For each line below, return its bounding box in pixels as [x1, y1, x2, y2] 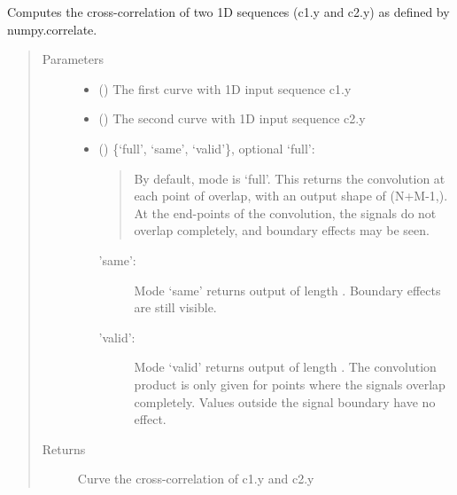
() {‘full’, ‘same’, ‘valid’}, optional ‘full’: [98, 138, 315, 157]
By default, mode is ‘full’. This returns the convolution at [134, 169, 445, 187]
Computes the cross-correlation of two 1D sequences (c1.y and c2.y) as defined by [7, 3, 450, 20]
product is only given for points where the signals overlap [134, 374, 445, 393]
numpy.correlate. [7, 20, 97, 38]
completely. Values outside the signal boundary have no [134, 392, 436, 411]
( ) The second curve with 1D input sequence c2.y [98, 109, 366, 128]
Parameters [42, 50, 104, 68]
